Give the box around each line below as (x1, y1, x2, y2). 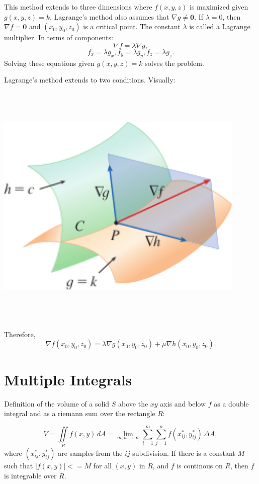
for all (93, 460, 112, 470)
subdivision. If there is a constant (132, 447, 235, 458)
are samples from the (58, 447, 123, 458)
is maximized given (189, 2, 248, 12)
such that (4, 460, 33, 470)
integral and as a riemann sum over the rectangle (4, 408, 155, 419)
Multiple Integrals (4, 369, 132, 389)
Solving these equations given (4, 57, 95, 68)
